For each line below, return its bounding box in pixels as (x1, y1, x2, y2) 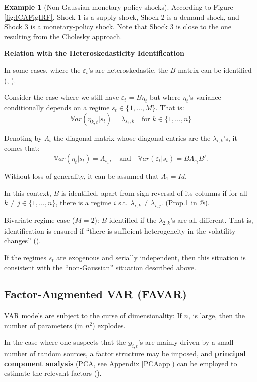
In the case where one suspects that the (4, 337, 126, 347)
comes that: (4, 143, 40, 154)
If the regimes (4, 252, 47, 262)
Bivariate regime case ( (4, 214, 75, 225)
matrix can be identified (178, 64, 252, 75)
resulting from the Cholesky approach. (4, 31, 122, 41)
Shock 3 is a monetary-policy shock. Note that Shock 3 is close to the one (4, 21, 232, 32)
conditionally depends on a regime (4, 102, 110, 112)
